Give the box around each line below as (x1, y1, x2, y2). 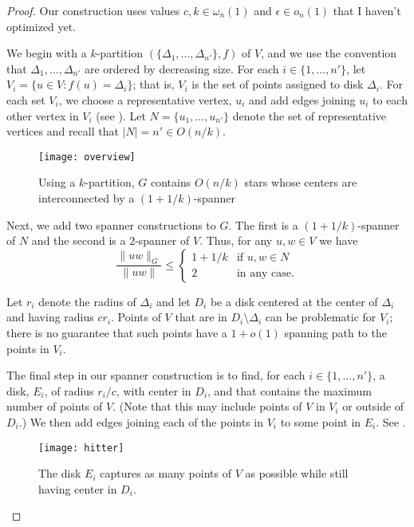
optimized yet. (6, 18, 77, 34)
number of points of (6, 398, 103, 415)
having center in (38, 480, 117, 497)
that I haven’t (333, 2, 401, 18)
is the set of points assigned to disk (191, 76, 364, 92)
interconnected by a (38, 190, 135, 206)
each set (6, 91, 45, 108)
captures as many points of (100, 465, 231, 482)
